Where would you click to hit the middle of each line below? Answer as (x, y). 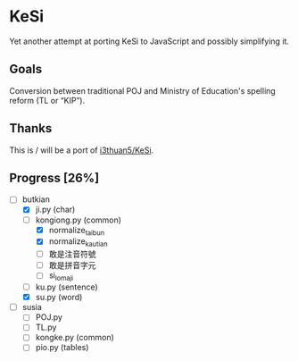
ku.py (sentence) (66, 287)
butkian (36, 199)
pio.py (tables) (62, 348)
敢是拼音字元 (72, 265)
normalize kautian (79, 243)
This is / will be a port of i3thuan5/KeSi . (82, 150)
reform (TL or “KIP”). (47, 100)
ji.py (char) (55, 210)
